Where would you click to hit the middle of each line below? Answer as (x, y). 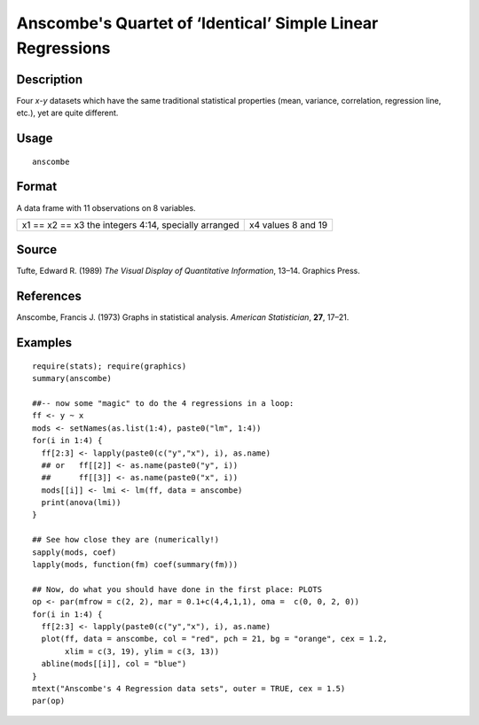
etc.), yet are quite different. (67, 113)
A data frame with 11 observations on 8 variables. (106, 207)
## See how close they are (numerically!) (126, 540)
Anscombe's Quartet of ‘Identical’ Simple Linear (197, 23)
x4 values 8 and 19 (288, 224)
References (49, 296)
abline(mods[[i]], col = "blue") (114, 664)
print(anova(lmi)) (81, 503)
